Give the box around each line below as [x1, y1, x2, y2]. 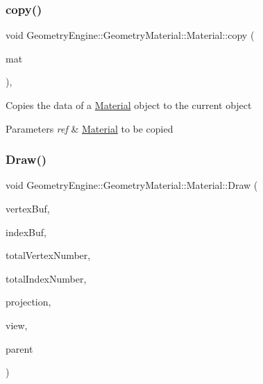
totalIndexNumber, [6, 271, 87, 285]
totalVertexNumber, [6, 248, 91, 262]
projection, [6, 294, 51, 309]
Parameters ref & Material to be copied [6, 121, 173, 135]
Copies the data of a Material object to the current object [6, 98, 252, 112]
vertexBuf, [6, 201, 50, 215]
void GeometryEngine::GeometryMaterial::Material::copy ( [6, 28, 255, 42]
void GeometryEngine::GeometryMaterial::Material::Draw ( [6, 178, 258, 192]
